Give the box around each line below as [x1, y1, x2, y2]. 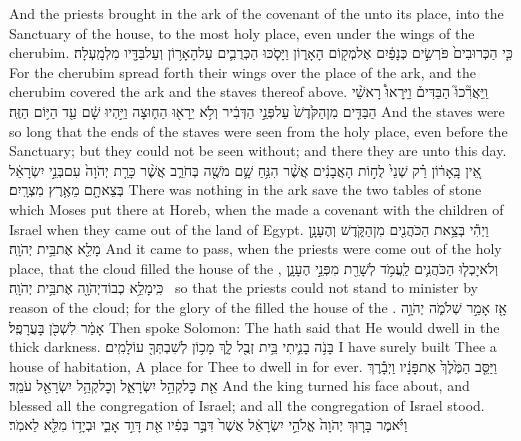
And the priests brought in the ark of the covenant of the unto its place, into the [9, 3, 504, 23]
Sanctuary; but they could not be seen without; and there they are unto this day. [9, 140, 507, 161]
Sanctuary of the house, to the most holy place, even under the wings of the [9, 22, 475, 43]
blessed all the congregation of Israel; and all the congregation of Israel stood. [9, 394, 485, 415]
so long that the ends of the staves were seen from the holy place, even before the [9, 120, 508, 141]
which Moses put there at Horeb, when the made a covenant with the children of [9, 198, 504, 219]
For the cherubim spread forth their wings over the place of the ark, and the [9, 61, 476, 82]
